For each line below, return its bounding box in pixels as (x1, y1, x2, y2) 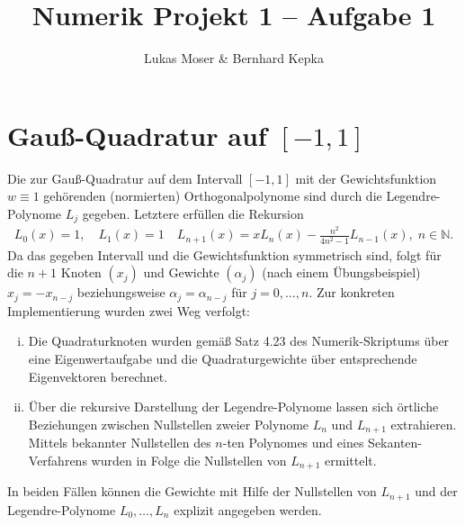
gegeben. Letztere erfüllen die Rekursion (82, 204, 304, 222)
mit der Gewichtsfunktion (295, 168, 437, 187)
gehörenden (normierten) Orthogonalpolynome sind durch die (43, 186, 382, 205)
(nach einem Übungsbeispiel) (262, 263, 421, 282)
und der (415, 482, 458, 501)
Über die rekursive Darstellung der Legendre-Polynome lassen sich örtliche (28, 397, 439, 416)
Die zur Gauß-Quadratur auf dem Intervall (7, 168, 243, 187)
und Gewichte (143, 263, 219, 282)
